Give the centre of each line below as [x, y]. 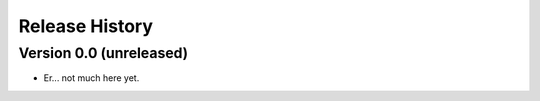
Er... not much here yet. [91, 78]
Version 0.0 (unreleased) [103, 53]
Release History [86, 26]
